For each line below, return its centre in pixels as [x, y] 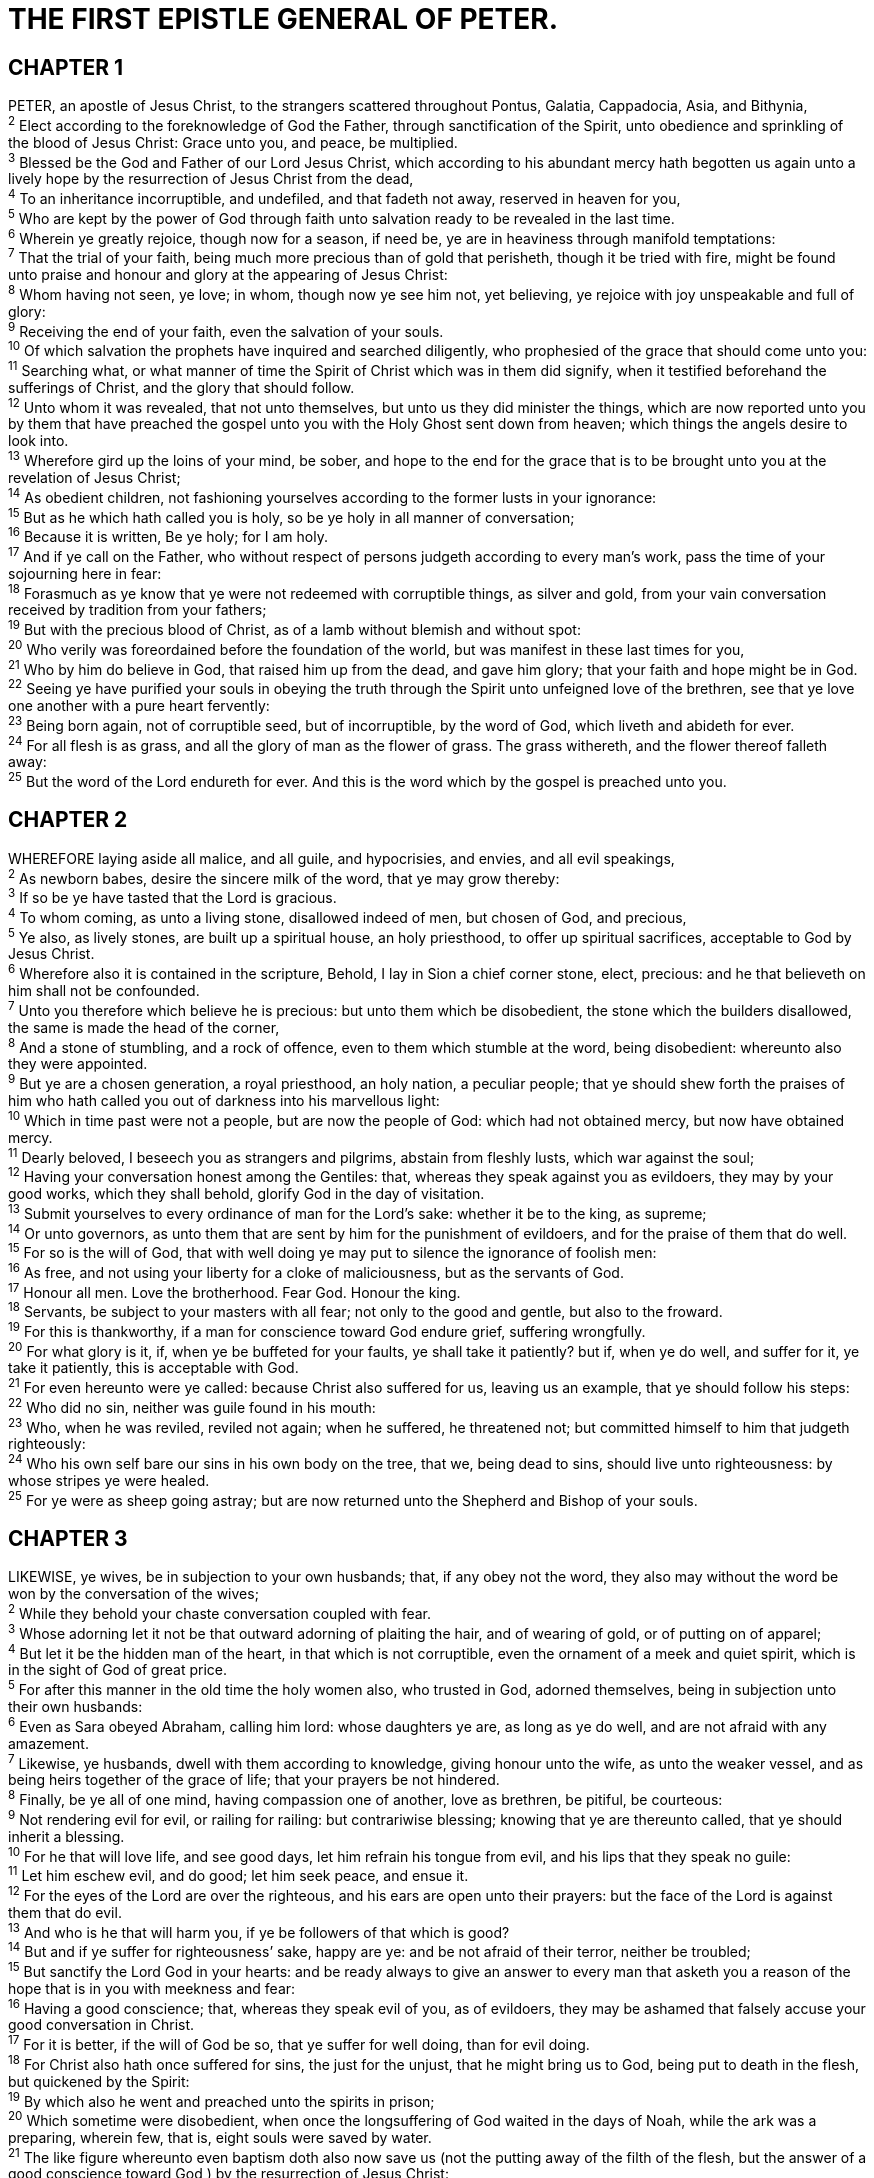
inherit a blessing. [66, 1836]
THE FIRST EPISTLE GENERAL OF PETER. [283, 19]
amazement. [48, 1743]
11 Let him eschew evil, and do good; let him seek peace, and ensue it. [238, 1874]
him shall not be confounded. [104, 991]
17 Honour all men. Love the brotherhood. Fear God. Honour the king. [234, 1290]
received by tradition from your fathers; [137, 610]
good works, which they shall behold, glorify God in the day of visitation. [246, 1193]
